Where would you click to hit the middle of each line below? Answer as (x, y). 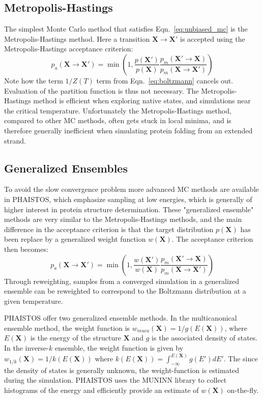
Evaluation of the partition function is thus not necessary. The (101, 90)
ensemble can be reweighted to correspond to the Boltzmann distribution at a (125, 291)
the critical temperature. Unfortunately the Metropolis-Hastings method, (118, 110)
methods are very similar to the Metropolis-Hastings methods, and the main (123, 219)
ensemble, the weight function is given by (119, 348)
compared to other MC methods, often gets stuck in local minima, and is (118, 120)
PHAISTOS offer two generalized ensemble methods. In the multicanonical (121, 318)
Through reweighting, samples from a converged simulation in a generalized (122, 281)
